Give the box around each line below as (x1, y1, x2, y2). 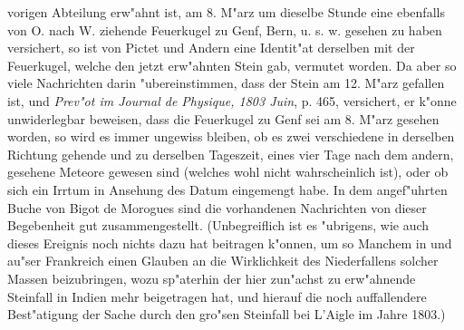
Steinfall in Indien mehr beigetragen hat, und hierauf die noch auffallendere (7, 286, 427, 306)
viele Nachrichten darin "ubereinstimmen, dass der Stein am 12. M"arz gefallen (7, 73, 445, 92)
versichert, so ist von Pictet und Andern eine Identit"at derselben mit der (7, 38, 415, 57)
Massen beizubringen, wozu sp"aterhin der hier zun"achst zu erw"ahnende (7, 268, 416, 287)
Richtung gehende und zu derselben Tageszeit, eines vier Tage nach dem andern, (7, 144, 454, 163)
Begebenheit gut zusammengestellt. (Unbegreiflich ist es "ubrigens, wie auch (7, 216, 430, 235)
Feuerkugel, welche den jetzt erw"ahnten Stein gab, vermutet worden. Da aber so (7, 55, 457, 74)
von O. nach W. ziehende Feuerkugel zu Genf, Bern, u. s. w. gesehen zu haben (7, 20, 442, 39)
